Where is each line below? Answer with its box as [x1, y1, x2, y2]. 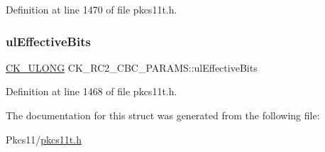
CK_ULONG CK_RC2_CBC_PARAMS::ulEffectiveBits [6, 60, 258, 75]
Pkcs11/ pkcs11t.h [6, 131, 82, 146]
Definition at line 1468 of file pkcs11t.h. [6, 84, 177, 99]
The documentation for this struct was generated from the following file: [6, 108, 320, 122]
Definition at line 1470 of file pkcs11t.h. [6, 2, 177, 16]
